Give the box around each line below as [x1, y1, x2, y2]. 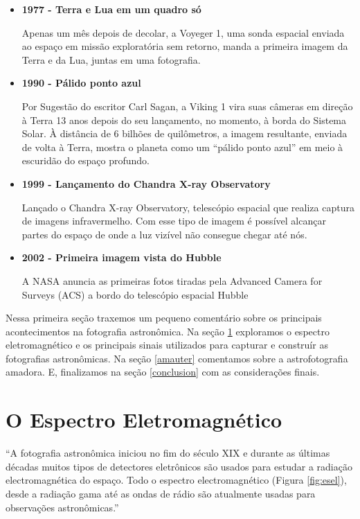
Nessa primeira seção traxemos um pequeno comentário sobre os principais [6, 310, 322, 325]
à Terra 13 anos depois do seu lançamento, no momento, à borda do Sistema [21, 112, 347, 127]
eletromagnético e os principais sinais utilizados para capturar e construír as [6, 337, 328, 352]
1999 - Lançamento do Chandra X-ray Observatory [21, 176, 271, 191]
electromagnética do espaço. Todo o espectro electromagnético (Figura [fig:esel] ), [6, 473, 347, 487]
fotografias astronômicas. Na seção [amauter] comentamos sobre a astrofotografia [6, 351, 348, 365]
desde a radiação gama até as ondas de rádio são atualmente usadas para [6, 486, 316, 500]
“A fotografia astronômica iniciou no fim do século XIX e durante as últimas [6, 446, 330, 460]
